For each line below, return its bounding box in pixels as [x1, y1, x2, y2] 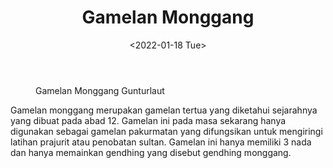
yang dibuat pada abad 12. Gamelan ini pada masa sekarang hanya [10, 114, 287, 126]
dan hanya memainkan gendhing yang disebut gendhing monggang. [10, 146, 292, 158]
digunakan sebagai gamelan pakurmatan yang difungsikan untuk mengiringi [10, 125, 323, 137]
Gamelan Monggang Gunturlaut [35, 84, 165, 96]
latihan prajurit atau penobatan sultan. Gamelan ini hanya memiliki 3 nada [10, 136, 312, 148]
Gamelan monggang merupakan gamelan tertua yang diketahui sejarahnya [10, 104, 318, 116]
